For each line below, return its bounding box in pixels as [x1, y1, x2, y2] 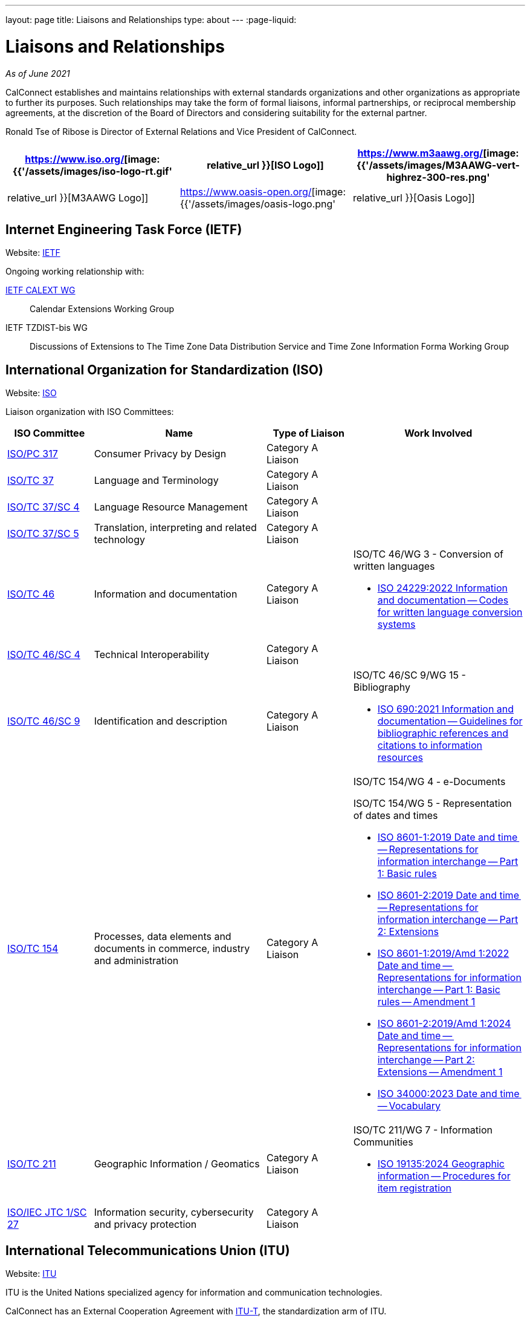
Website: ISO [5, 388, 57, 399]
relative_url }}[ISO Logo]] [207, 158, 324, 171]
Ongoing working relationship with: [5, 266, 144, 277]
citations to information [377, 739, 483, 752]
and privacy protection [94, 1218, 197, 1231]
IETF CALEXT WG [5, 285, 76, 296]
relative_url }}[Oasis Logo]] [352, 191, 475, 204]
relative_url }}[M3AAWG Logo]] [7, 191, 149, 204]
